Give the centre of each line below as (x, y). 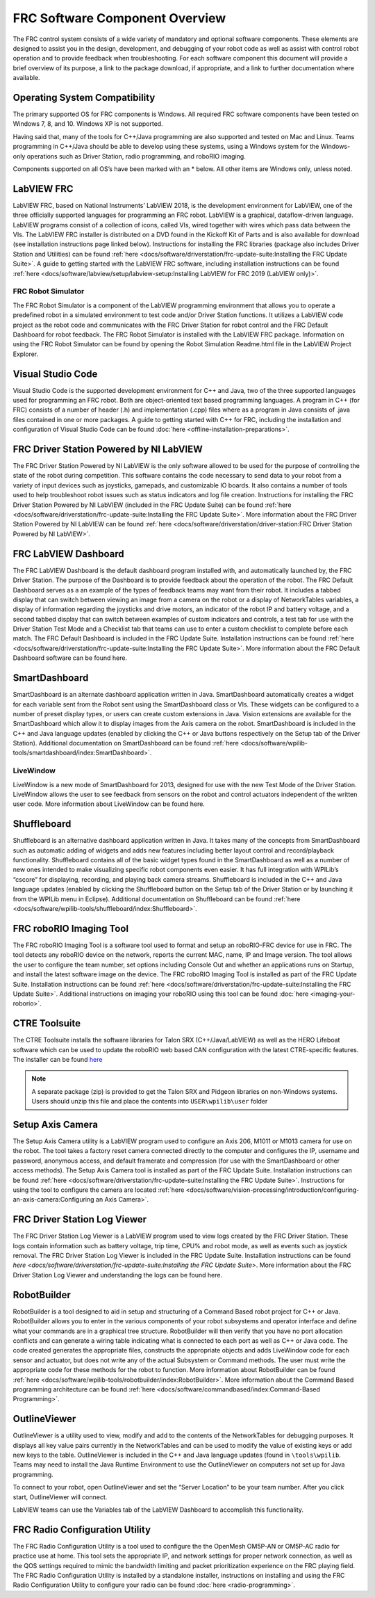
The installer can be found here (58, 1059)
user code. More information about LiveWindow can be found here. (109, 804)
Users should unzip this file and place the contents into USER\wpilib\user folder (150, 1101)
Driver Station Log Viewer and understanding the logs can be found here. (117, 1275)
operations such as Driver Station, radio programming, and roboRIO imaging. (136, 156)
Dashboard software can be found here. (70, 658)
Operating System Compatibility (84, 97)
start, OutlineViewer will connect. (60, 1497)
